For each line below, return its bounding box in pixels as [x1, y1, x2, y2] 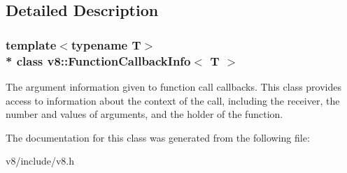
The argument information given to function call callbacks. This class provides [6, 79, 342, 93]
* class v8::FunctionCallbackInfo [6, 52, 191, 69]
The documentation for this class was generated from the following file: [6, 130, 310, 144]
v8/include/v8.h [6, 153, 75, 168]
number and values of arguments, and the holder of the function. [6, 107, 283, 121]
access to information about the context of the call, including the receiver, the [6, 93, 340, 107]
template [6, 36, 57, 53]
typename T [71, 36, 141, 53]
